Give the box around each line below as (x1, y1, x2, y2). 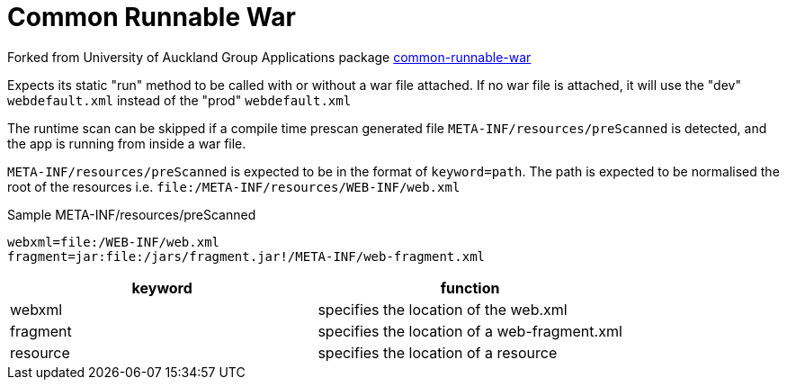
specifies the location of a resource (317, 343, 558, 362)
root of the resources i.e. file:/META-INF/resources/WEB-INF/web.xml (7, 178, 461, 194)
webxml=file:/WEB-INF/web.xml (7, 234, 220, 249)
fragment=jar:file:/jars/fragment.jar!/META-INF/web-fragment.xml (7, 248, 486, 264)
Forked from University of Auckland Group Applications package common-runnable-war (7, 49, 532, 65)
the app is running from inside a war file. (7, 135, 246, 151)
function (440, 278, 500, 297)
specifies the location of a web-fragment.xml (317, 321, 622, 340)
